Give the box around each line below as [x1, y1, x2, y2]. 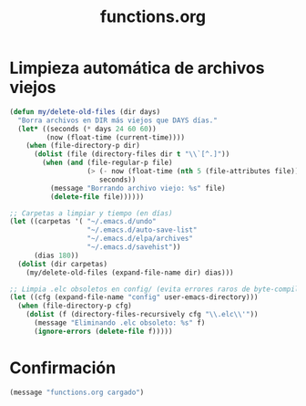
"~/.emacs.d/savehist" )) [87, 243, 181, 252]
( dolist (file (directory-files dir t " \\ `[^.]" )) [33, 150, 230, 159]
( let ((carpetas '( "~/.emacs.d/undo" [9, 217, 157, 226]
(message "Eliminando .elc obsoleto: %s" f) [33, 318, 206, 328]
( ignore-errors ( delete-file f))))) [33, 327, 173, 336]
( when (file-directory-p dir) [25, 141, 141, 151]
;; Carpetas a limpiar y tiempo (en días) [9, 208, 173, 218]
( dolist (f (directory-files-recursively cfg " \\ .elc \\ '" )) [25, 310, 259, 319]
